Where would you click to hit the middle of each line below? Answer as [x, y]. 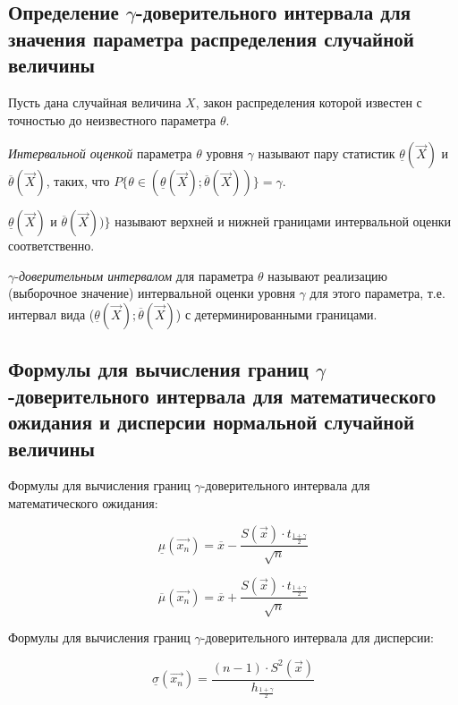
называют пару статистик [327, 153]
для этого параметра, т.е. [377, 293]
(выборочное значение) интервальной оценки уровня [152, 293]
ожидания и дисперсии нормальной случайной [212, 422]
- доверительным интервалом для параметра [134, 275]
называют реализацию [328, 275]
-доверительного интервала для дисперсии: [317, 637]
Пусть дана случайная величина [95, 102]
